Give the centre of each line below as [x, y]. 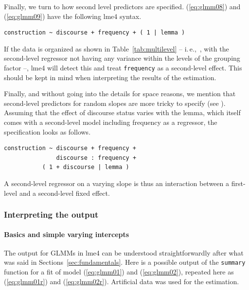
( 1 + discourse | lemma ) [86, 167]
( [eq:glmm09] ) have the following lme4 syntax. [73, 16]
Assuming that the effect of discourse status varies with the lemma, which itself [122, 112]
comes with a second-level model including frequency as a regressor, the [111, 122]
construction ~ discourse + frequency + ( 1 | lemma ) [95, 33]
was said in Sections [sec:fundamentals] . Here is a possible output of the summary [125, 262]
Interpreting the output [51, 214]
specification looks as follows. [47, 131]
